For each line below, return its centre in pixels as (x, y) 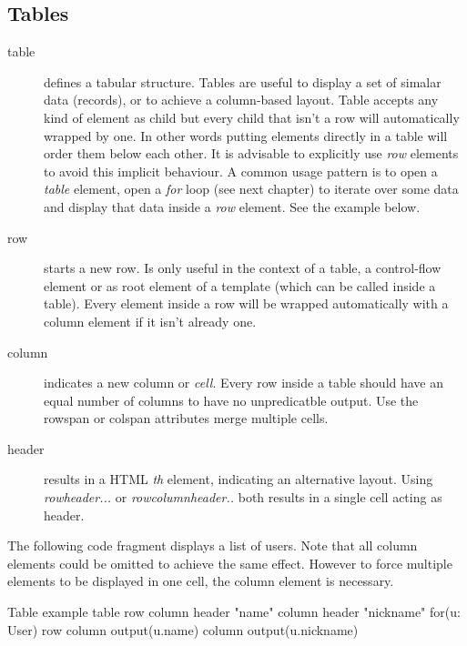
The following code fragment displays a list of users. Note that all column (213, 545)
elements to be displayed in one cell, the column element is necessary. (201, 581)
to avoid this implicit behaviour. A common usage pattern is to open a (241, 171)
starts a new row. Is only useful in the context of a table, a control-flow (243, 268)
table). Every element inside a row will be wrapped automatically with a (246, 303)
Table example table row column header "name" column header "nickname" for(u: (234, 612)
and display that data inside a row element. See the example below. (232, 206)
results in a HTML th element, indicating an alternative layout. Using (239, 479)
